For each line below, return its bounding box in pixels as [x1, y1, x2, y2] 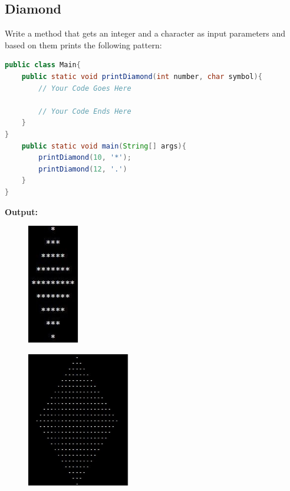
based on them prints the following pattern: [5, 38, 162, 51]
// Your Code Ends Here [38, 107, 131, 116]
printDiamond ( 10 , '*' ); [38, 153, 131, 162]
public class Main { [5, 61, 81, 70]
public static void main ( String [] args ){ [21, 141, 186, 150]
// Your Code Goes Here [38, 84, 131, 93]
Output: [5, 205, 38, 218]
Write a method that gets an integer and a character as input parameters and [5, 27, 286, 39]
